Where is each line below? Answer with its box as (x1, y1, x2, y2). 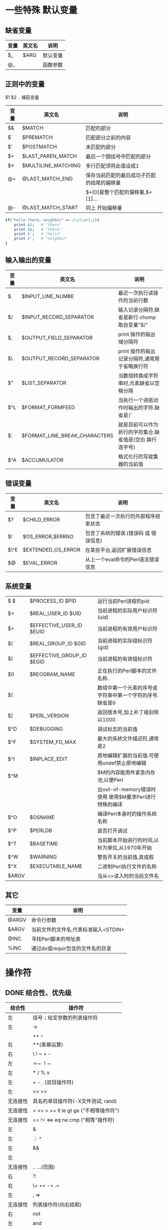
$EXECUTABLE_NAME (29, 863, 82, 870)
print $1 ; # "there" (14, 222, 61, 227)
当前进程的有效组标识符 (97, 655, 152, 662)
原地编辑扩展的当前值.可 (97, 752, 154, 759)
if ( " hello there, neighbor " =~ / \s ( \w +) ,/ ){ (5, 217, 99, 222)
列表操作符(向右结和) (32, 1201, 82, 1208)
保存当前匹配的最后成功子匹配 (85, 172, 156, 179)
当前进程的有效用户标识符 (97, 625, 157, 632)
